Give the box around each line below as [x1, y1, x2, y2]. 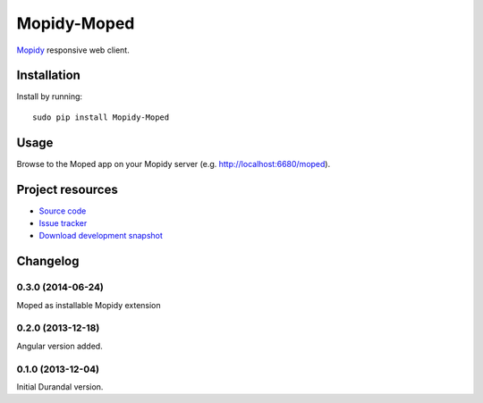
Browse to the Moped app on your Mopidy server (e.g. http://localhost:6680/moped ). [16, 158, 331, 169]
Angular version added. [16, 340, 103, 351]
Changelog [16, 254, 80, 269]
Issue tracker [38, 218, 88, 229]
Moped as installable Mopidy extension [16, 299, 161, 310]
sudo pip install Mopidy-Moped [32, 112, 170, 122]
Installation [16, 68, 80, 83]
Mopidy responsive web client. [16, 45, 130, 55]
